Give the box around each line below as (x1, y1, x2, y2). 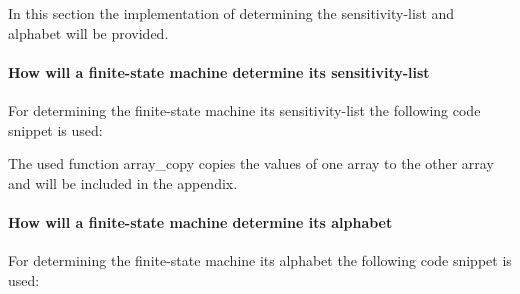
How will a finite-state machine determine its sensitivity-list (8, 61, 430, 82)
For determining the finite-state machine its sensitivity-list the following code (8, 99, 481, 120)
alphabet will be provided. (8, 22, 169, 43)
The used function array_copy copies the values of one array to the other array (8, 153, 494, 174)
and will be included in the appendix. (8, 172, 238, 193)
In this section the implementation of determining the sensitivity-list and (8, 3, 455, 23)
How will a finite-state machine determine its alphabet (8, 211, 393, 232)
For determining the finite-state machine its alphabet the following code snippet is (8, 250, 512, 271)
